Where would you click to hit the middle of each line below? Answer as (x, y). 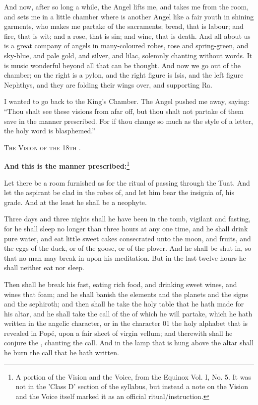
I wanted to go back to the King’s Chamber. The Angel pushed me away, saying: (127, 101)
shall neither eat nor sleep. (44, 267)
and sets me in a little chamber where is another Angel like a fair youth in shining (129, 16)
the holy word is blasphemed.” (50, 131)
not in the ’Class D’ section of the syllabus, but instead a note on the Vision (132, 386)
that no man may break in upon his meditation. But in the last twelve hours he (125, 257)
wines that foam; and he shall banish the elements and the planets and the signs (126, 294)
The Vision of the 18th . (42, 147)
